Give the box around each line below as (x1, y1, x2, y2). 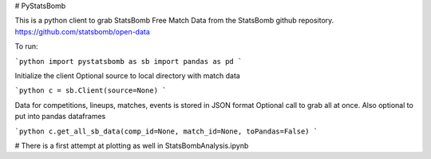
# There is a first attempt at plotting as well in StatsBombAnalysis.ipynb (14, 141, 249, 150)
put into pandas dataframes (14, 112, 106, 121)
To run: (14, 42, 39, 51)
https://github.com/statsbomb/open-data (14, 26, 151, 36)
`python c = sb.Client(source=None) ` (14, 86, 167, 95)
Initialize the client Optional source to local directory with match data (14, 70, 241, 80)
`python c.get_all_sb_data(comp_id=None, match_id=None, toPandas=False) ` (14, 126, 318, 136)
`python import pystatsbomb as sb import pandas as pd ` (14, 57, 243, 66)
